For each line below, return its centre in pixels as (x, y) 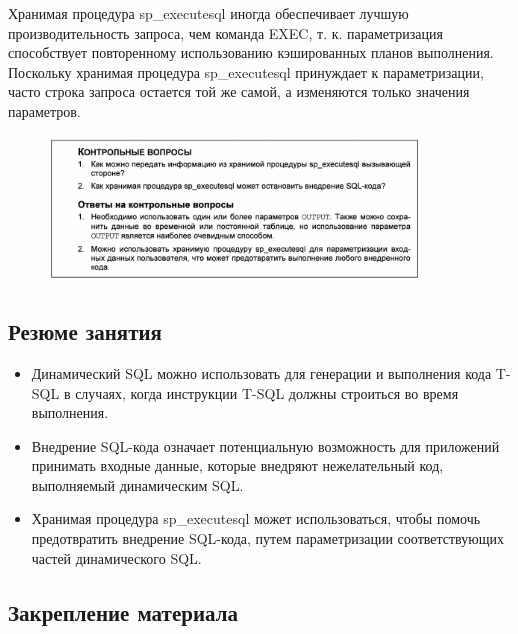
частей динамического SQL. (116, 557)
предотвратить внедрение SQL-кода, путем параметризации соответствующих (267, 538)
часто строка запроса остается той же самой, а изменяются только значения (239, 91)
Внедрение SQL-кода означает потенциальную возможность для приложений (265, 445)
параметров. (44, 110)
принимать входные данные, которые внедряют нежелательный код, (237, 465)
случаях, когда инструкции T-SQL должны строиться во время (267, 392)
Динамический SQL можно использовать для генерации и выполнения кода (261, 372)
